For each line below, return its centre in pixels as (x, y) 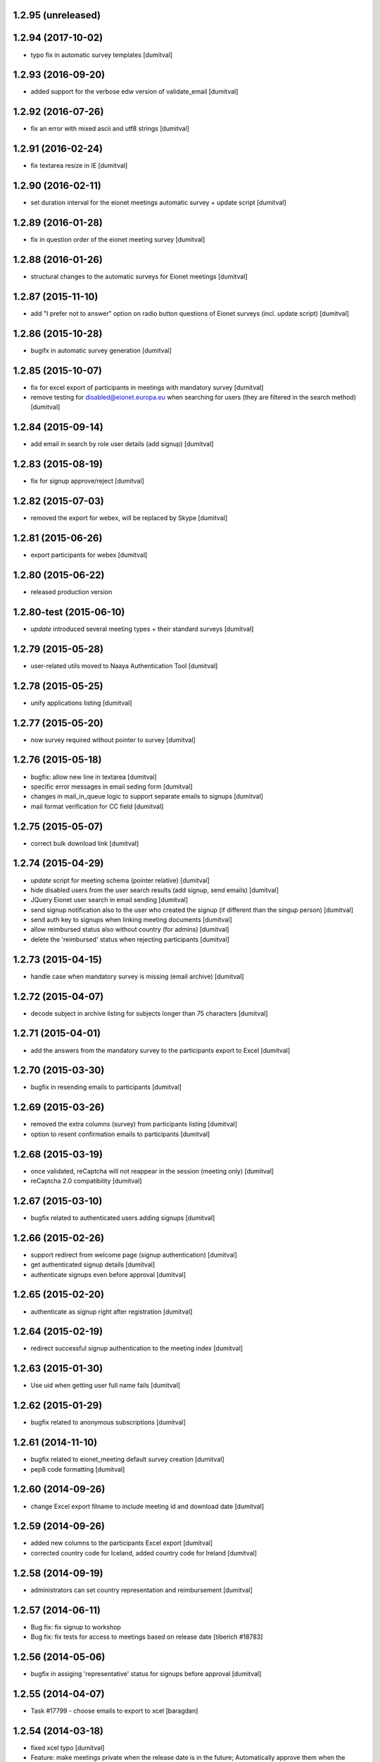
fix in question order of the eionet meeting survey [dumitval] (118, 240)
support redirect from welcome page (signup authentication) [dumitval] (134, 1255)
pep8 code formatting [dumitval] (78, 1469)
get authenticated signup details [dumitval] (93, 1264)
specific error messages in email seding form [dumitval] (112, 787)
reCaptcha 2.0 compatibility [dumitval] (86, 1181)
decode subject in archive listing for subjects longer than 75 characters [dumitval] (149, 1013)
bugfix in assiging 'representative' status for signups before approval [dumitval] (146, 1673)
